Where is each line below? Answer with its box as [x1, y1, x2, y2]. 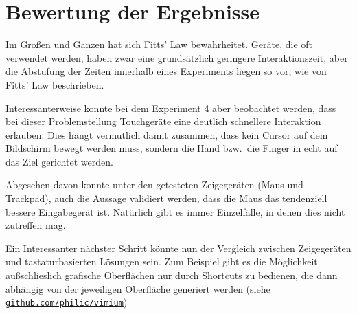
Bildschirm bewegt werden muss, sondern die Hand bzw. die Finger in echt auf [5, 141, 338, 155]
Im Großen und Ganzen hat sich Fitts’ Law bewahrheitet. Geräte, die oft [5, 37, 313, 52]
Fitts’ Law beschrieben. [5, 77, 104, 91]
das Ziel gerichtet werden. [5, 154, 113, 168]
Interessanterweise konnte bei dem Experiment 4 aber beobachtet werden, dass [5, 100, 336, 115]
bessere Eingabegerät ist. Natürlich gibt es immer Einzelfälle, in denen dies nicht [5, 204, 345, 218]
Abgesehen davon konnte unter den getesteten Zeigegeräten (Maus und [5, 177, 303, 192]
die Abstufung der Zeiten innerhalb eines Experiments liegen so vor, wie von [5, 64, 327, 78]
